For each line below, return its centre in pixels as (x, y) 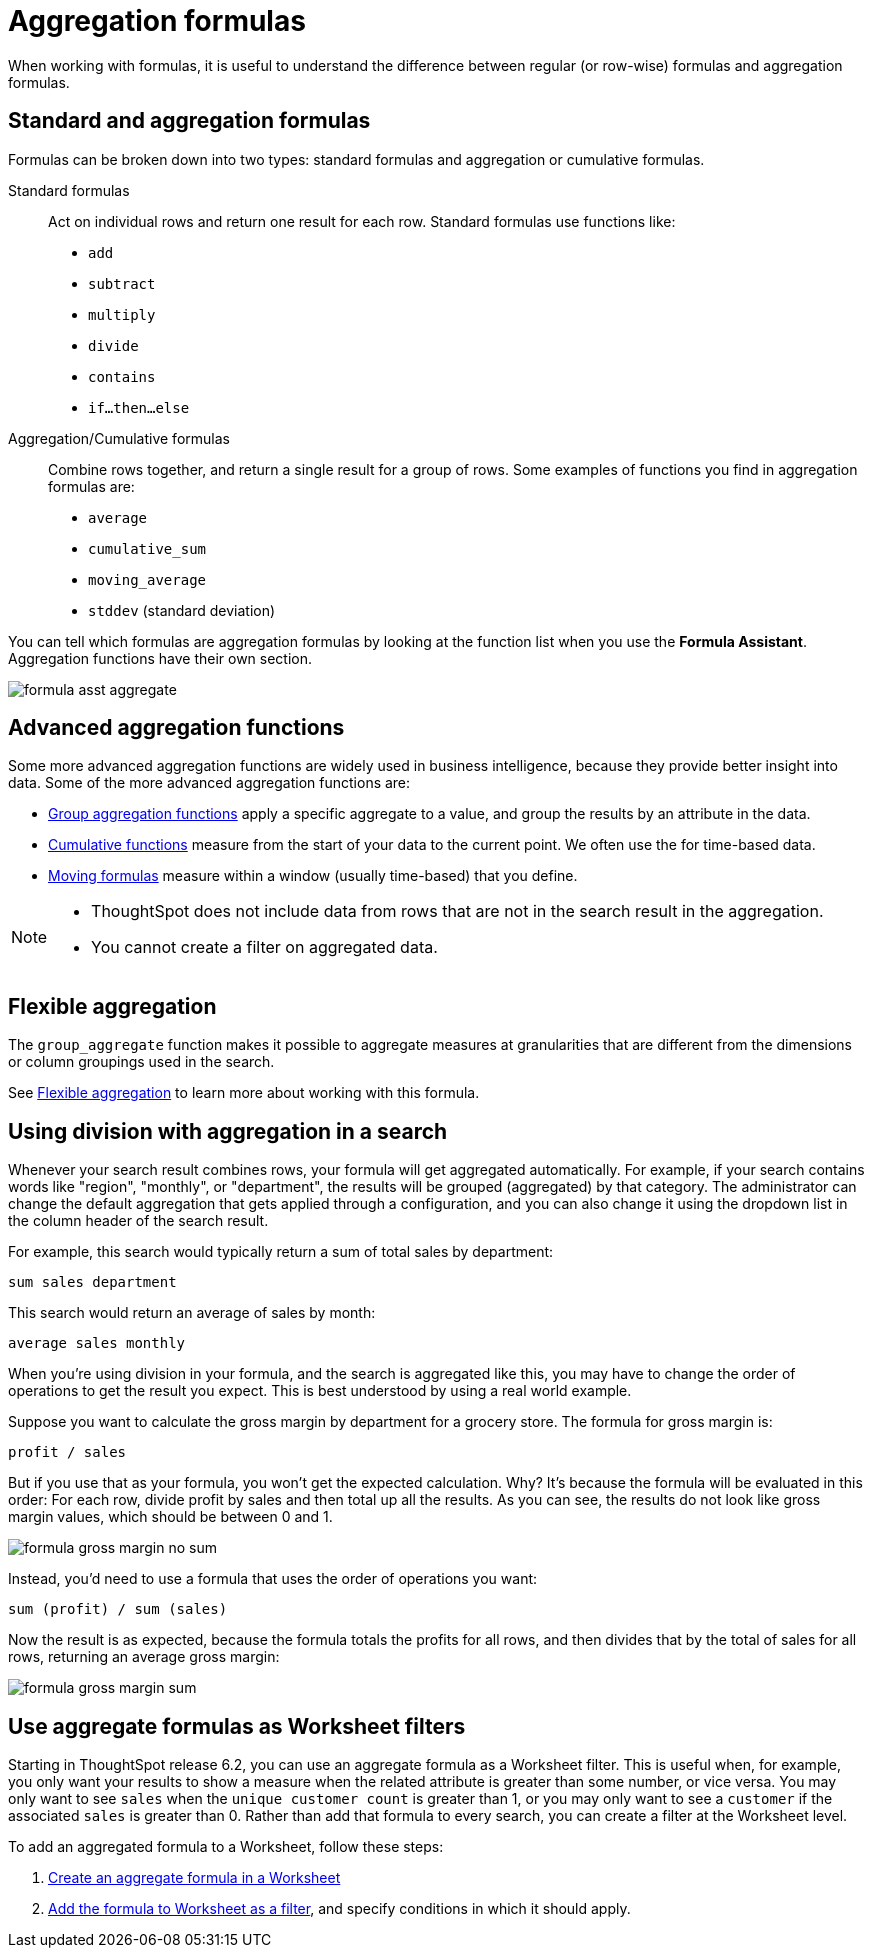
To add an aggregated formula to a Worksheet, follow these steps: (226, 1846)
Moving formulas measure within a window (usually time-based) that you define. (313, 876)
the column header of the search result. (138, 1221)
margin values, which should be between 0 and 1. (170, 1517)
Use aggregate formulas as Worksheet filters (237, 1726)
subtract (122, 283)
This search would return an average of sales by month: (192, 1313)
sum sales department (92, 1282)
